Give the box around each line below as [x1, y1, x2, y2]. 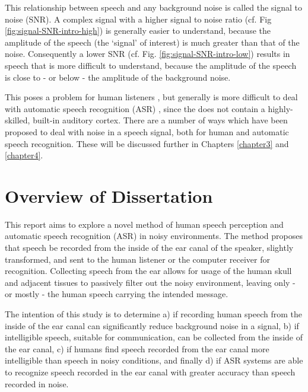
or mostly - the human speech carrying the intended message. [5, 288, 228, 300]
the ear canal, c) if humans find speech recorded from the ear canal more [5, 342, 269, 355]
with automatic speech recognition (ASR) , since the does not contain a [5, 102, 265, 114]
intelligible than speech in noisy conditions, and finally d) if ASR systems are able [5, 354, 303, 366]
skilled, [5, 114, 30, 126]
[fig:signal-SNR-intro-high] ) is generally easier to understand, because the [5, 24, 271, 37]
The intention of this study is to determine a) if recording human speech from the [5, 308, 302, 320]
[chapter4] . [5, 149, 43, 161]
